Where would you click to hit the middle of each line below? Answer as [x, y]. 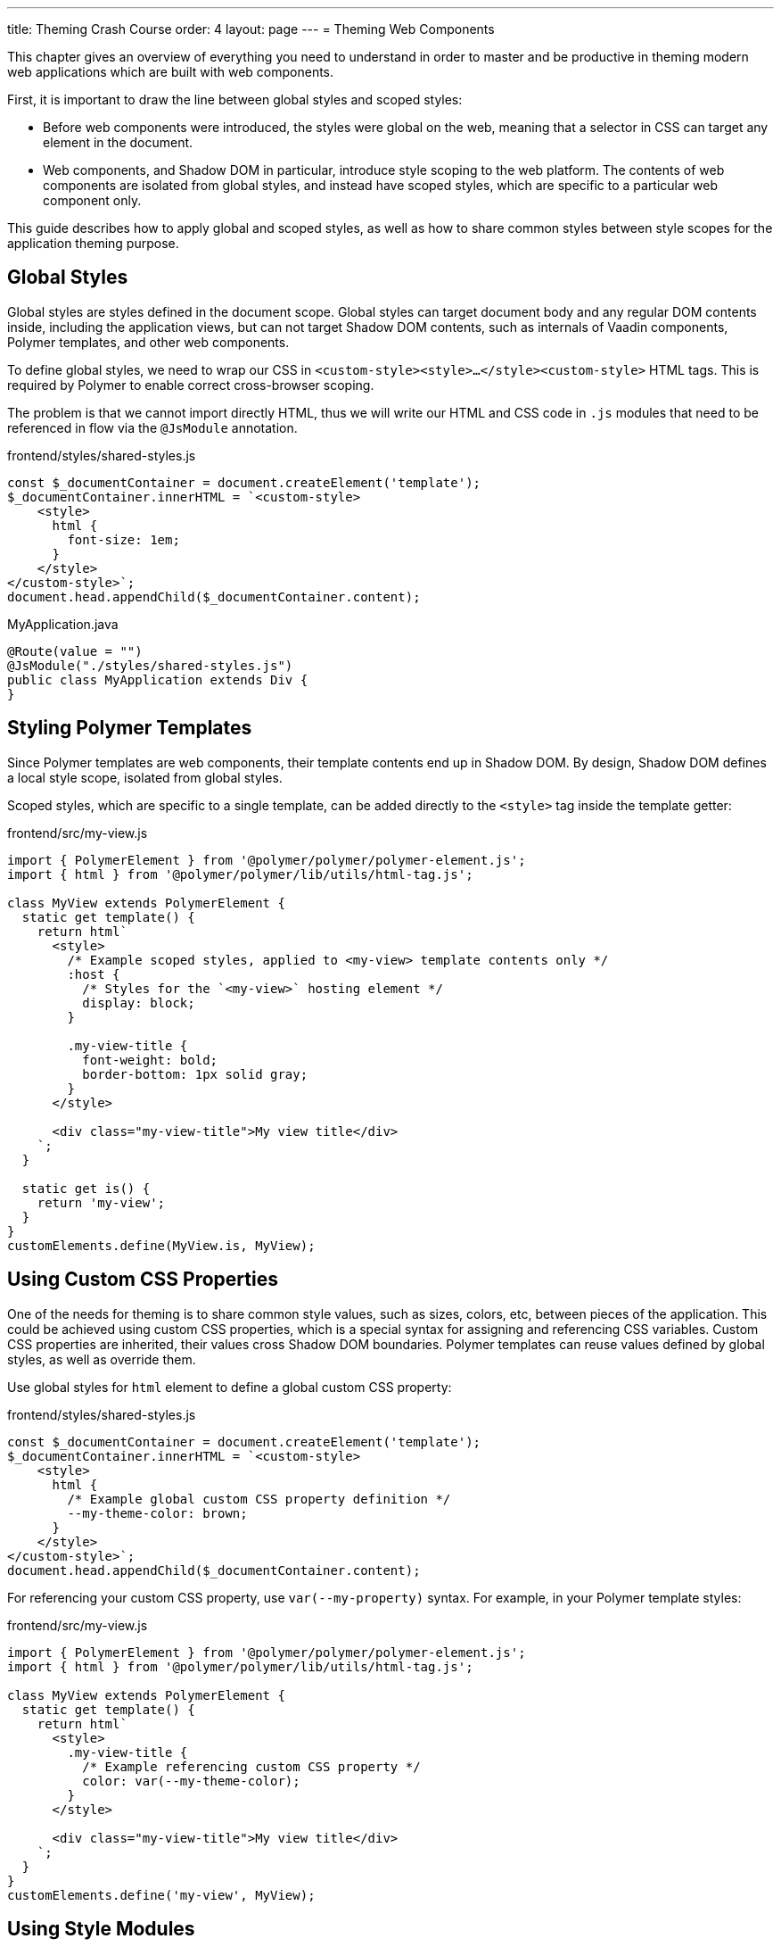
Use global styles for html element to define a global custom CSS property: [230, 1387]
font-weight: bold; [150, 1060]
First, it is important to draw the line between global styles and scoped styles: [235, 99]
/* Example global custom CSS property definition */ [259, 1499]
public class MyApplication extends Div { [158, 679]
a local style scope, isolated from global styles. [145, 777]
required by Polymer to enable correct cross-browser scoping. [191, 385]
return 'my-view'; [101, 1202]
